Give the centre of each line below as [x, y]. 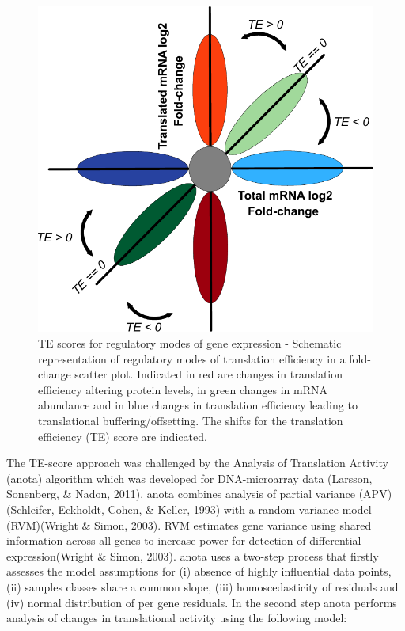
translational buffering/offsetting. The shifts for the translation [191, 420]
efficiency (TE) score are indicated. [123, 436]
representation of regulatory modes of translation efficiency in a [192, 358]
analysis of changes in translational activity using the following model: [177, 618]
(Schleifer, [30, 509]
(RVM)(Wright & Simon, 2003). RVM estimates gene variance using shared [189, 525]
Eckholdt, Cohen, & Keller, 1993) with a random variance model [215, 509]
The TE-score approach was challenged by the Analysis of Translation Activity [197, 463]
